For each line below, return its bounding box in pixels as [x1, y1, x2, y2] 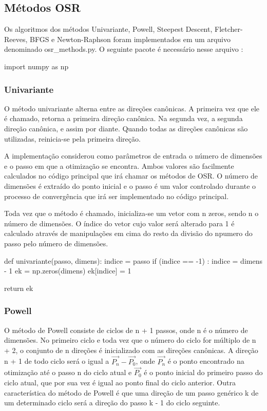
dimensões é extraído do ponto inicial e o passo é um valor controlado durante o [4, 180, 256, 191]
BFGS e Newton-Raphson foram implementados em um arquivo [30, 33, 231, 44]
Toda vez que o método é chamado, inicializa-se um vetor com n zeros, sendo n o [4, 208, 259, 219]
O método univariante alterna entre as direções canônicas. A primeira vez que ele [4, 103, 260, 113]
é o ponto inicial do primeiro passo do [144, 367, 263, 378]
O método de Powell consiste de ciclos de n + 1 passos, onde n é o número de [4, 324, 248, 335]
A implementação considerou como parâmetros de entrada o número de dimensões [4, 150, 262, 161]
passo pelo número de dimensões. [4, 238, 108, 248]
